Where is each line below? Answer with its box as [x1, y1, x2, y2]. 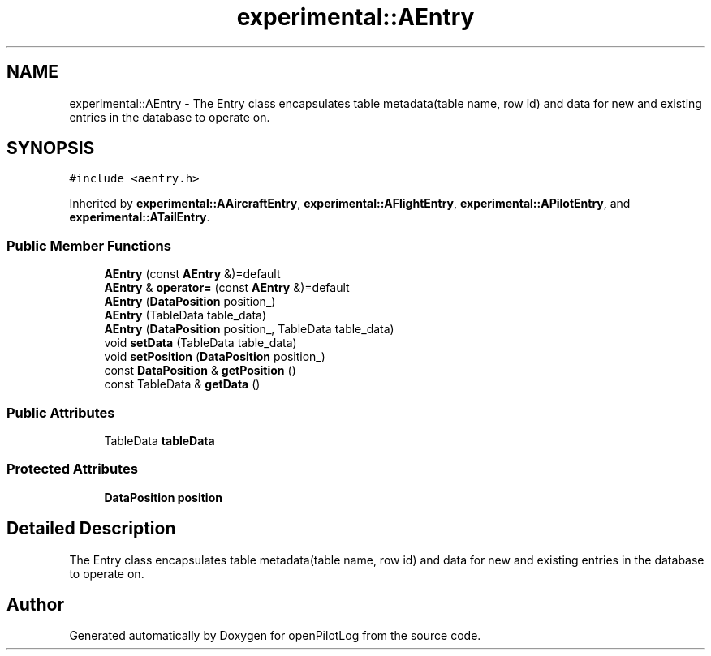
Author [6, 594, 64, 615]
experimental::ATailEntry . [69, 210, 210, 225]
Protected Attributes [6, 461, 138, 478]
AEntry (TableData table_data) [104, 308, 267, 323]
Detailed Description [6, 518, 176, 539]
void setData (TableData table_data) [104, 336, 297, 350]
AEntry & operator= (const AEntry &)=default [104, 281, 350, 295]
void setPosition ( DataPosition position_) [104, 349, 325, 364]
